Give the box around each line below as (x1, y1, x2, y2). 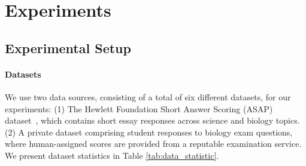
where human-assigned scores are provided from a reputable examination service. (5, 137, 302, 150)
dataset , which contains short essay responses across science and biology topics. (5, 114, 300, 127)
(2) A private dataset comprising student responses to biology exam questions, (5, 125, 293, 138)
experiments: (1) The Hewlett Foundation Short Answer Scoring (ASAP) (5, 102, 273, 115)
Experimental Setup (5, 38, 131, 57)
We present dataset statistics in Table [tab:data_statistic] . (5, 149, 219, 161)
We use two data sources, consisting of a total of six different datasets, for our (5, 90, 291, 103)
